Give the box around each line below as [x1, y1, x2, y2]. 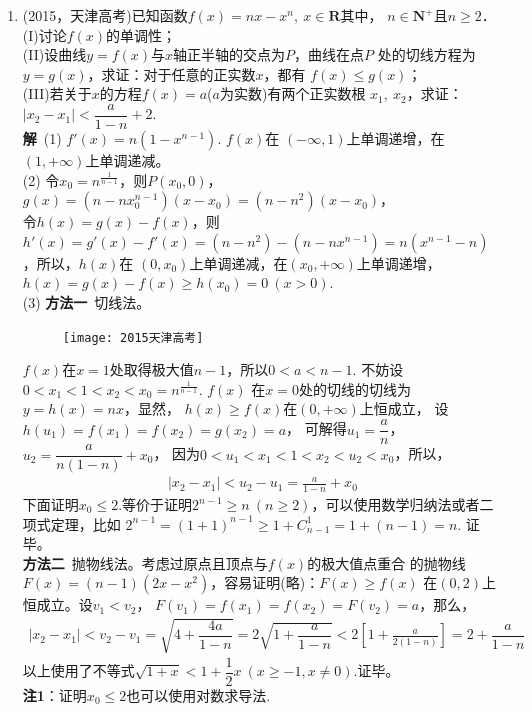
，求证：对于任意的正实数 [87, 63, 256, 84]
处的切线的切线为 [298, 378, 411, 399]
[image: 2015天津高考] [62, 330, 204, 345]
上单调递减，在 [189, 252, 288, 273]
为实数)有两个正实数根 [219, 83, 366, 104]
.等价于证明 [118, 494, 193, 515]
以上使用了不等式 [22, 660, 135, 681]
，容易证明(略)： [210, 572, 320, 593]
